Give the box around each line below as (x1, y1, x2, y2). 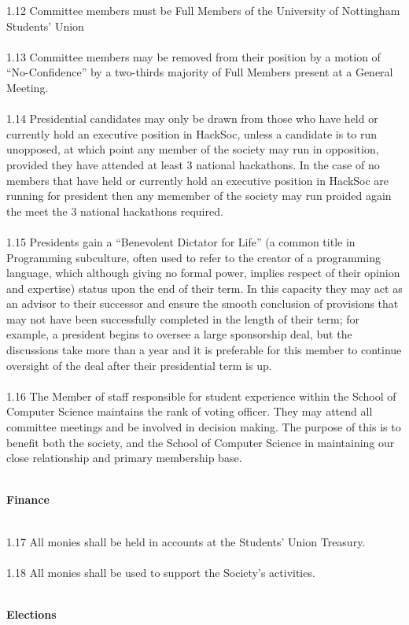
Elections (6, 605, 57, 622)
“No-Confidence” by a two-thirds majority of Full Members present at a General (6, 64, 393, 80)
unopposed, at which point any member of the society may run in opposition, (6, 141, 379, 157)
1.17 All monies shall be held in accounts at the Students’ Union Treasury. (6, 533, 366, 549)
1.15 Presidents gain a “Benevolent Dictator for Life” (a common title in (6, 233, 356, 250)
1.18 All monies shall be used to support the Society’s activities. (6, 564, 315, 580)
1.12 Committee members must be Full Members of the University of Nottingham (6, 2, 400, 18)
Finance (6, 491, 50, 508)
